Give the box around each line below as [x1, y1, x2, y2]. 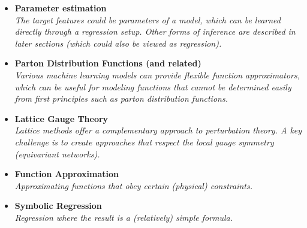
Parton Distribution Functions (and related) [14, 57, 201, 69]
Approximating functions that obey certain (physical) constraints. [14, 179, 252, 191]
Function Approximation [14, 168, 119, 180]
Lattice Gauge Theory [14, 112, 109, 124]
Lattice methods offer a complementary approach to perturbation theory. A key [14, 124, 302, 136]
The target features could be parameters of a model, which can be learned [14, 13, 281, 26]
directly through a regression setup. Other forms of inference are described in [14, 25, 296, 38]
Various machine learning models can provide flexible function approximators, [14, 68, 300, 81]
